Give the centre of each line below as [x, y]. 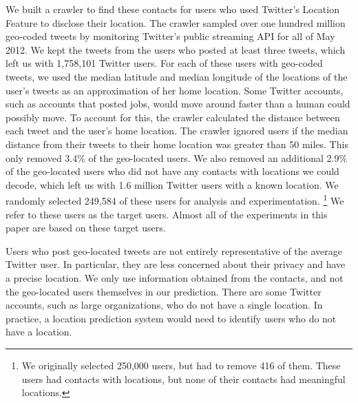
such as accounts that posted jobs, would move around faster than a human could [178, 104]
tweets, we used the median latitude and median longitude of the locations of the [177, 76]
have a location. [39, 332]
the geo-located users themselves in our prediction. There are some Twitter [164, 291]
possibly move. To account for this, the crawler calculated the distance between [173, 117]
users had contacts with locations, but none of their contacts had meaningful [183, 379]
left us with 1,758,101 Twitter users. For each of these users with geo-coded [164, 63]
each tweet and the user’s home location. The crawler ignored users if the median [177, 131]
